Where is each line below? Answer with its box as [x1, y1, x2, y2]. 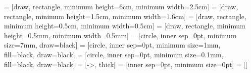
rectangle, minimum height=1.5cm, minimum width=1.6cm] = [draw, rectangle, [4, 11, 247, 21]
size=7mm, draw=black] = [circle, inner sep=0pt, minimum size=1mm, [4, 40, 221, 50]
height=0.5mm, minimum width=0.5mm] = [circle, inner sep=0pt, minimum [4, 30, 237, 40]
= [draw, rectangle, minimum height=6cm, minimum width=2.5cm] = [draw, [4, 1, 238, 11]
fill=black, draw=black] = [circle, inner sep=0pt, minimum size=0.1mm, [4, 49, 224, 59]
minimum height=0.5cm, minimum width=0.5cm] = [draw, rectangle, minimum [4, 21, 246, 31]
